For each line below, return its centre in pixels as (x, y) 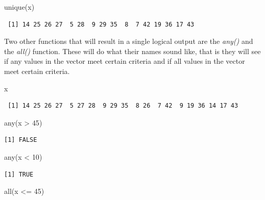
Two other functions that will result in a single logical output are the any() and (129, 41)
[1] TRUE (19, 174)
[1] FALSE (21, 140)
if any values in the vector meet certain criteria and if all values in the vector (125, 61)
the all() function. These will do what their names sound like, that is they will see (132, 51)
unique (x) (19, 7)
